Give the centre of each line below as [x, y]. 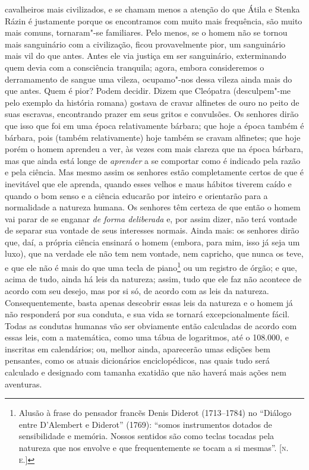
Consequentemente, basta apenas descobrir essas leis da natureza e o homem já [149, 302]
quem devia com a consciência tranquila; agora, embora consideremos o [135, 67]
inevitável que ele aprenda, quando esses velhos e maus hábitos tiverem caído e [148, 183]
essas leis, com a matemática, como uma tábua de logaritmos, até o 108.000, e [147, 337]
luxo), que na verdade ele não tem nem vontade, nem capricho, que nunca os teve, [154, 253]
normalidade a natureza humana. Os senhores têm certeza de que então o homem [153, 207]
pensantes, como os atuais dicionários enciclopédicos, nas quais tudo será [137, 360]
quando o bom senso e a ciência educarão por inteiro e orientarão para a [136, 195]
